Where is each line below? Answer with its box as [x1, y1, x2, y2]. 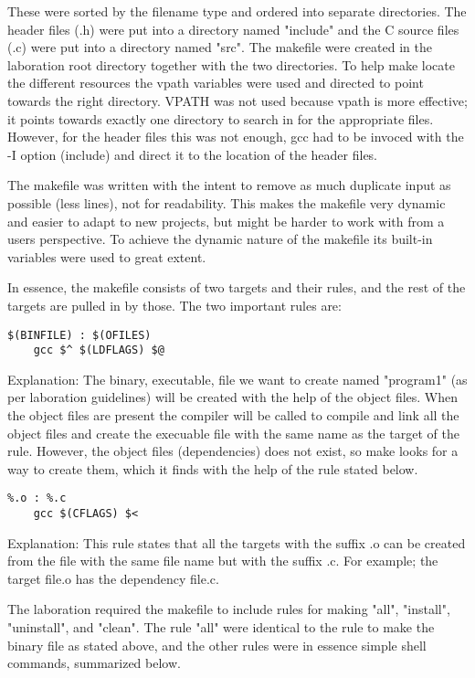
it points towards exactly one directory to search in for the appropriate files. [7, 109, 434, 128]
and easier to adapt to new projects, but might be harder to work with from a [7, 211, 445, 230]
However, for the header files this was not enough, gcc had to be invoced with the [7, 127, 464, 146]
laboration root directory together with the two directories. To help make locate [7, 55, 455, 74]
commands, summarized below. [7, 653, 181, 673]
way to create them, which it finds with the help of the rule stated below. [7, 459, 418, 478]
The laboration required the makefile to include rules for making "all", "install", [7, 599, 450, 619]
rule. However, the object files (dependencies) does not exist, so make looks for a [7, 441, 459, 461]
